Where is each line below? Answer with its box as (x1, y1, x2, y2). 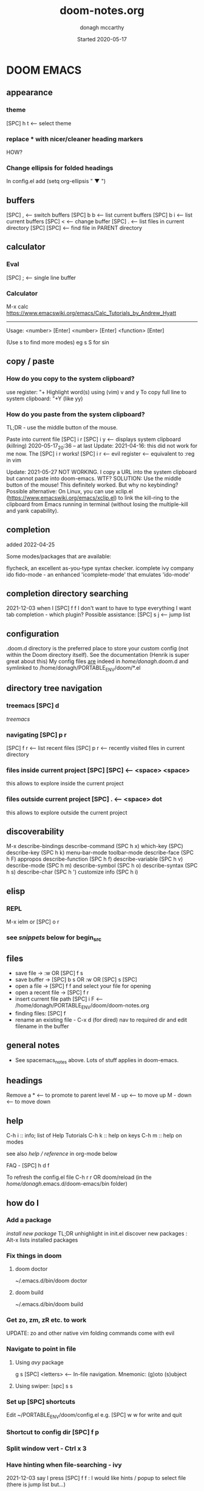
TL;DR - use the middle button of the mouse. (6, 424, 118, 431)
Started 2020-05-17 (76, 35, 127, 43)
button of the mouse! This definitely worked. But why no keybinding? (6, 481, 178, 488)
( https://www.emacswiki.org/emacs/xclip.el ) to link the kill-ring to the (6, 494, 179, 501)
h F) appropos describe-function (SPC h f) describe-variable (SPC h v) (6, 855, 183, 863)
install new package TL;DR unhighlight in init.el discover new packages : (6, 1229, 188, 1237)
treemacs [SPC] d (6, 701, 59, 710)
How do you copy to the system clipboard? (6, 375, 135, 383)
